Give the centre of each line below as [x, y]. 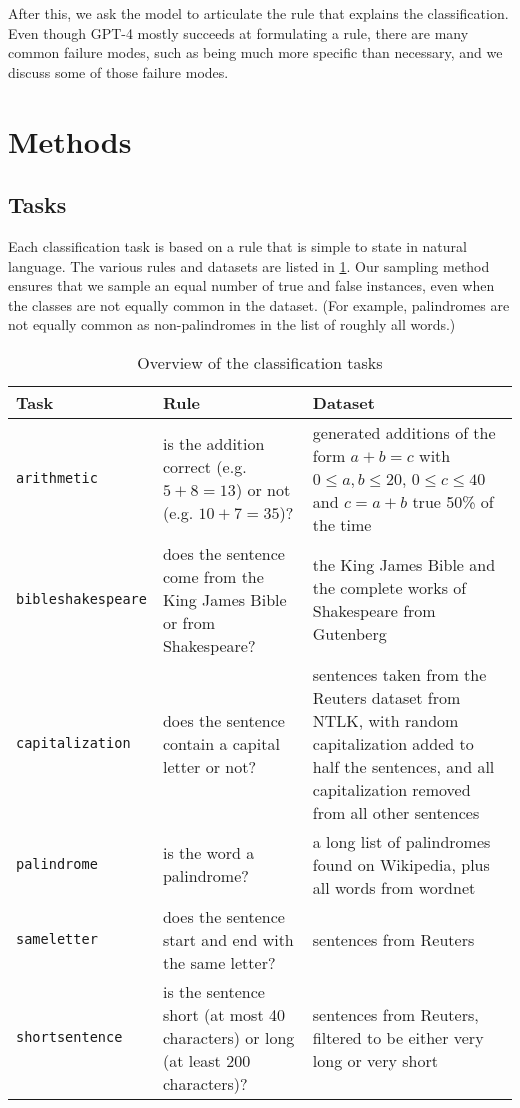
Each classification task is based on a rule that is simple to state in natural [237, 245]
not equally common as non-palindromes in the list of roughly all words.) [232, 324]
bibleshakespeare [81, 599]
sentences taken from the [399, 674]
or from [189, 622]
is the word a [208, 853]
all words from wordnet [394, 887]
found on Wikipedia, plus [401, 864]
